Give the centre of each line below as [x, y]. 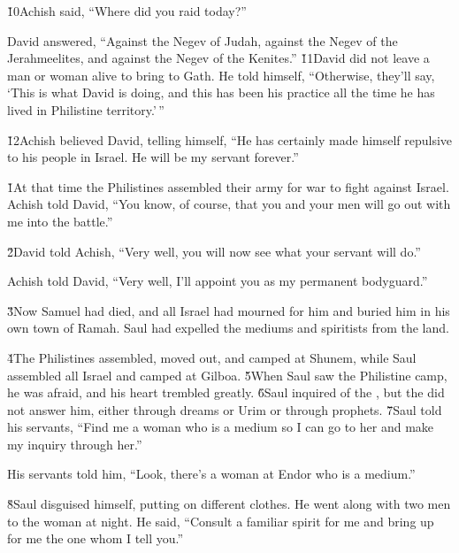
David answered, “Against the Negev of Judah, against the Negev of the [203, 40]
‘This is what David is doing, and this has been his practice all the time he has [221, 92]
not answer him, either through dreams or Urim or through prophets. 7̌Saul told [225, 409]
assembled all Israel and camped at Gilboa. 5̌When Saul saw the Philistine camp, [227, 375]
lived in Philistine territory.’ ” [86, 109]
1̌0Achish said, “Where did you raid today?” [127, 11]
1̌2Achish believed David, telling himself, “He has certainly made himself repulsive [230, 139]
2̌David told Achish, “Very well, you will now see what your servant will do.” [214, 251]
